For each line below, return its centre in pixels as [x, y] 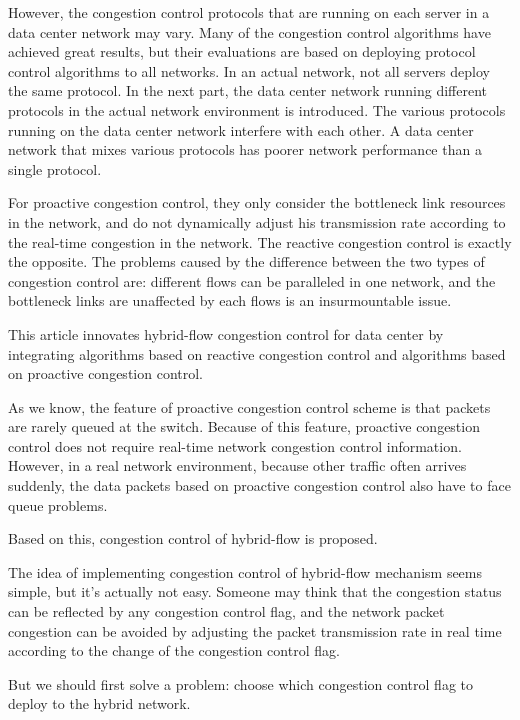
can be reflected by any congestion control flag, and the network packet [226, 611]
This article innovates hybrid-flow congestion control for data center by [226, 333]
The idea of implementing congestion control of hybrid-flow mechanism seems [245, 571]
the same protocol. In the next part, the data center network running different [248, 90]
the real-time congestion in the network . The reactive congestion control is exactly [260, 241]
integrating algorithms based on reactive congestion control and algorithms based [257, 353]
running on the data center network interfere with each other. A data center [241, 129]
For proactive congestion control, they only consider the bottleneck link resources [257, 202]
